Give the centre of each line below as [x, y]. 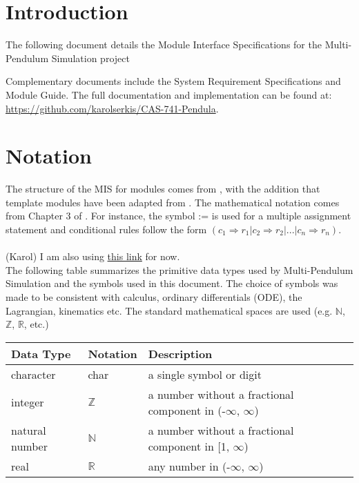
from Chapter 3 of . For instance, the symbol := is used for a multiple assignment [178, 216]
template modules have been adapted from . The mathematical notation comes [173, 202]
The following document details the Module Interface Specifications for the [164, 45]
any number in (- [189, 466]
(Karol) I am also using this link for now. [93, 256]
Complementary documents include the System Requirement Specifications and [173, 81]
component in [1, [189, 446]
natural [29, 430]
